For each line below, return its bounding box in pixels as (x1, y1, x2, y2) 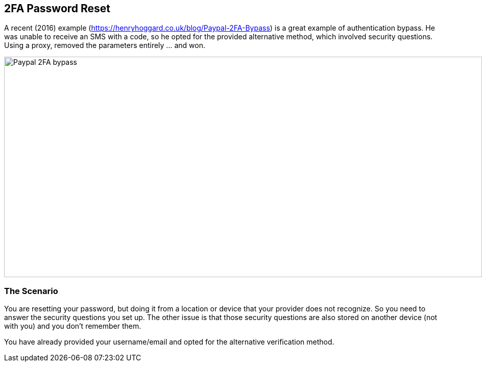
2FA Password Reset (4, 2, 111, 15)
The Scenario (4, 285, 58, 296)
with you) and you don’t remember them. (4, 322, 141, 331)
